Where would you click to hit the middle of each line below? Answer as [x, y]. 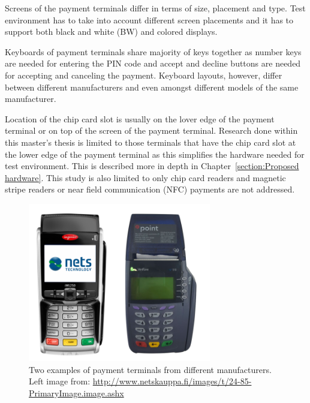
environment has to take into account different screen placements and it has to [149, 19]
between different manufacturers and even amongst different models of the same [152, 87]
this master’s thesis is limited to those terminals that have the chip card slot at [151, 142]
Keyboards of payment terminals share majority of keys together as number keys [153, 51]
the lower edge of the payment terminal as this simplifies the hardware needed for [155, 154]
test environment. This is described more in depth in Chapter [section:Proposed [152, 166]
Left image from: [60, 381]
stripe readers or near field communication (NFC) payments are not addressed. [150, 189]
